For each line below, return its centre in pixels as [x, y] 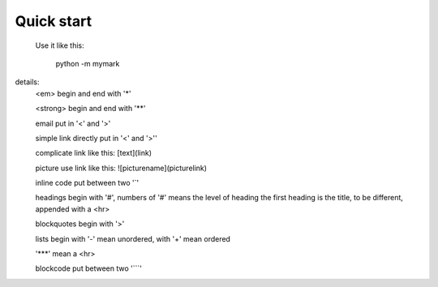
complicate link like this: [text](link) [94, 153]
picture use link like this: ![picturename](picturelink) [121, 168]
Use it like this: [60, 45]
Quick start [54, 21]
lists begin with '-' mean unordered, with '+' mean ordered [133, 238]
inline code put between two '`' [87, 183]
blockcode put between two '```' [88, 268]
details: [27, 82]
